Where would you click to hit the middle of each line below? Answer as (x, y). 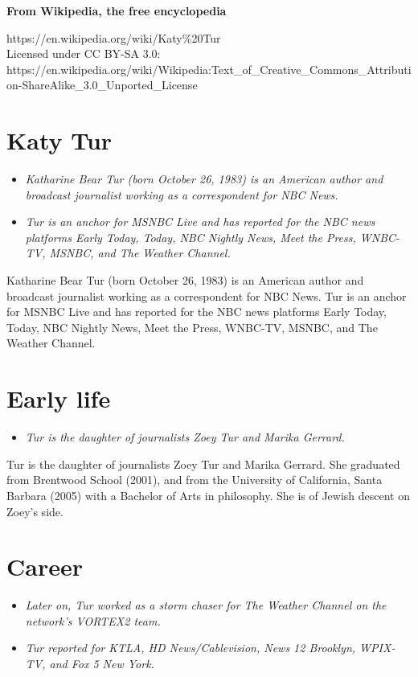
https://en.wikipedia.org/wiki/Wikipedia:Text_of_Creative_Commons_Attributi (209, 69)
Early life (59, 398)
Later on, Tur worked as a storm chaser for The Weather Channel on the (206, 605)
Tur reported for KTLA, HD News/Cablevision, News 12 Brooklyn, (191, 648)
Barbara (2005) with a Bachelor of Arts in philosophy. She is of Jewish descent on (209, 495)
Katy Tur (59, 140)
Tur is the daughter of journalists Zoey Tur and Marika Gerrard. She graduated (203, 464)
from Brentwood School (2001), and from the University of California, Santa (195, 480)
